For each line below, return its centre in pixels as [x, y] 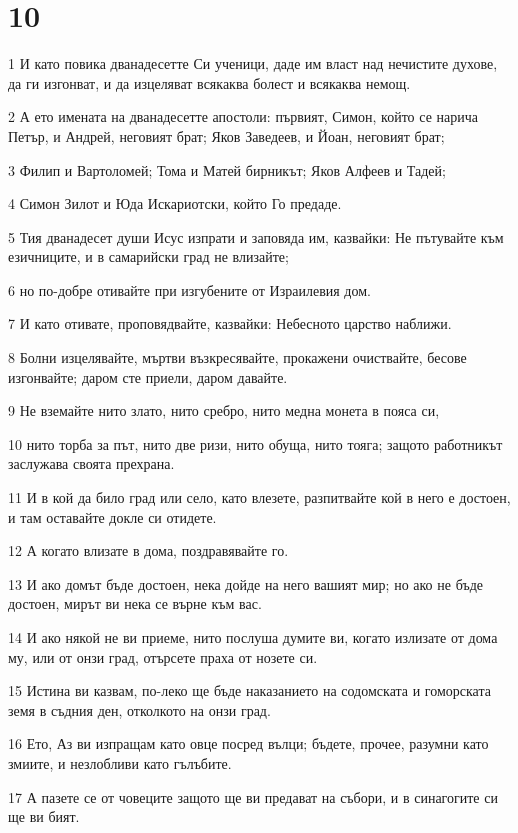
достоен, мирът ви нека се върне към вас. [135, 603]
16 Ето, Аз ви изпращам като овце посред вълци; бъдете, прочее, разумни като [248, 743]
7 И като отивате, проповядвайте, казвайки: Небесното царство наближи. [230, 323]
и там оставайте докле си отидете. [112, 516]
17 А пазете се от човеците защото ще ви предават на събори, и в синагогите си [253, 796]
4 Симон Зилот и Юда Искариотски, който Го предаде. [175, 203]
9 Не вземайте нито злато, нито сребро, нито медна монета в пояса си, [224, 410]
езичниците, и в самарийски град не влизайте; [148, 256]
